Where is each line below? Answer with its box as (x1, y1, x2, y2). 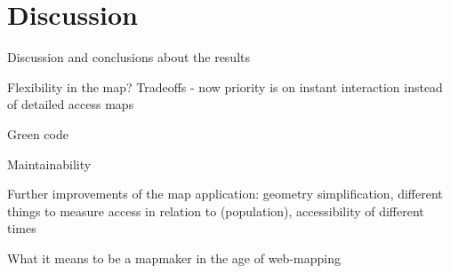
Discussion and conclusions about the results (7, 48, 250, 66)
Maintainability (7, 154, 92, 173)
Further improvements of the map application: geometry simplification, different (7, 184, 443, 203)
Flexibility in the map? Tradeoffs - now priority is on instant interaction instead (7, 77, 443, 96)
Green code (7, 124, 68, 143)
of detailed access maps (7, 95, 134, 113)
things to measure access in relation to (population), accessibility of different (7, 201, 424, 220)
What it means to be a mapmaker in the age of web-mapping (7, 248, 341, 267)
